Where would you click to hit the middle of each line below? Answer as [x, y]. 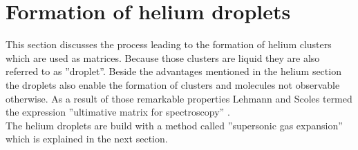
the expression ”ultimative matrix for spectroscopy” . [118, 112]
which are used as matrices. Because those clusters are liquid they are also [163, 57]
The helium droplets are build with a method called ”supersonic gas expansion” [174, 125]
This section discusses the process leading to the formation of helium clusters [169, 44]
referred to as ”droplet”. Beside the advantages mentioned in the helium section [173, 71]
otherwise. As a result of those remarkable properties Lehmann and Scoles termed [179, 98]
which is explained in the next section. [87, 139]
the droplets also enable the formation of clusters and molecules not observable [173, 84]
